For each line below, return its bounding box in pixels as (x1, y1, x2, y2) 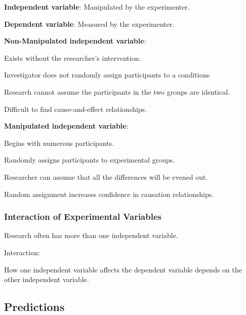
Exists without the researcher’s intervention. (4, 52, 141, 63)
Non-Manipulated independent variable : (4, 35, 146, 46)
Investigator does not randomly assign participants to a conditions (4, 69, 210, 80)
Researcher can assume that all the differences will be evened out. (4, 171, 208, 182)
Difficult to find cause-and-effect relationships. (4, 103, 147, 114)
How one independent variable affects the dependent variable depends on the (4, 264, 242, 274)
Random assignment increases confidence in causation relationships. (4, 188, 214, 199)
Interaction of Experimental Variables (4, 210, 161, 223)
